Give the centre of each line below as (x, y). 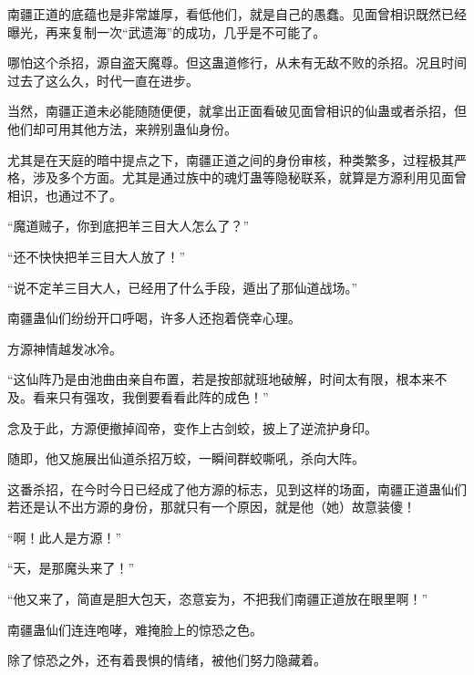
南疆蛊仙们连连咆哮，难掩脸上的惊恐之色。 (135, 629)
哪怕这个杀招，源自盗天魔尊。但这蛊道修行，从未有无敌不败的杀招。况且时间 (237, 62)
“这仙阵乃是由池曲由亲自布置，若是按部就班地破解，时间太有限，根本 (215, 379)
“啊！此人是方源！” (65, 537)
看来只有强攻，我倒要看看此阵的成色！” (150, 396)
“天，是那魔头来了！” (71, 568)
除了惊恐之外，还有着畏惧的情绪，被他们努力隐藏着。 (167, 660)
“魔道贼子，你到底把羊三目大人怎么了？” (129, 226)
